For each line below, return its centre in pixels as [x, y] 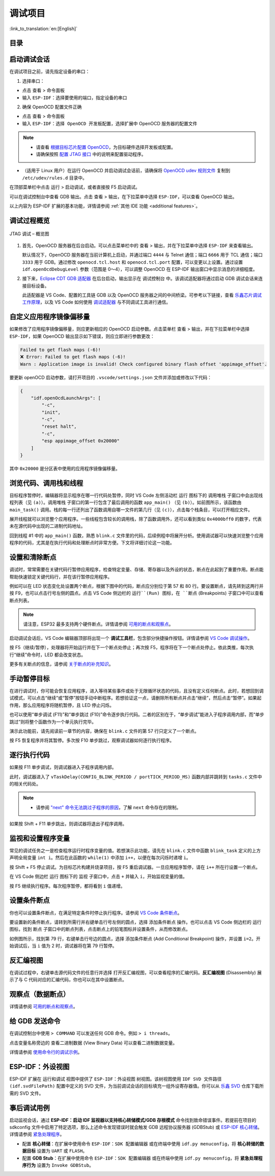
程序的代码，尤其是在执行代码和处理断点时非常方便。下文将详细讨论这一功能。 [92, 543]
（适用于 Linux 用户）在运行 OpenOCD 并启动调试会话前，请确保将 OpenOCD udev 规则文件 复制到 [126, 171]
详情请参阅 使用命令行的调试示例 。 [46, 1052]
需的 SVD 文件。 [26, 1093]
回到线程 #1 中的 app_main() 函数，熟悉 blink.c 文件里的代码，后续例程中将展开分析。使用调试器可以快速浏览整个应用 [136, 535]
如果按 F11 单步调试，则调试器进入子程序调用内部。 [63, 767]
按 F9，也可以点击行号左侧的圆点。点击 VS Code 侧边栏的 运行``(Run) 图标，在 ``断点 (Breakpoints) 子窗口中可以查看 [136, 593]
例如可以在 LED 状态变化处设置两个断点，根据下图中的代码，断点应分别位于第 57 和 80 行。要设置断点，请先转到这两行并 [136, 586]
